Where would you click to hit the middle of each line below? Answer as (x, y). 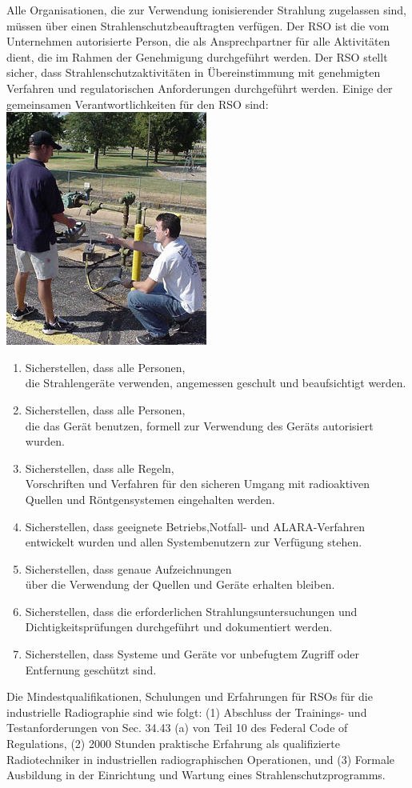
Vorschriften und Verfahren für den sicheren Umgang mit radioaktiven (198, 484)
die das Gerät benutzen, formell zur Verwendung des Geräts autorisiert (199, 425)
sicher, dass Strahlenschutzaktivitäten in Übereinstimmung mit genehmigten (194, 72)
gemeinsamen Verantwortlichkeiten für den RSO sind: (138, 104)
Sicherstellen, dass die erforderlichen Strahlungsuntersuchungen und (191, 611)
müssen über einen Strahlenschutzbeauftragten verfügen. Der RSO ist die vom (198, 25)
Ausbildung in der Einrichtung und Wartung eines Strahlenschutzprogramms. (196, 775)
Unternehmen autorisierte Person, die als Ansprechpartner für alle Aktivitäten (198, 41)
